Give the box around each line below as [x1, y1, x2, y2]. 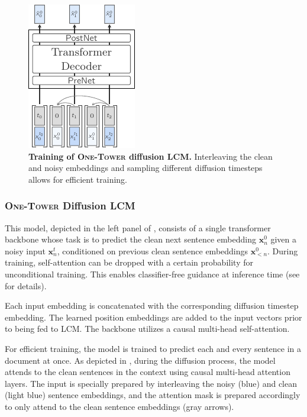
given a [270, 233, 297, 245]
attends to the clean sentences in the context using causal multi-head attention [5, 366, 290, 378]
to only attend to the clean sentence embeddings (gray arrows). [5, 400, 234, 412]
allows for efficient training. [28, 173, 127, 185]
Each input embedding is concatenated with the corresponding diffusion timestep [5, 299, 299, 312]
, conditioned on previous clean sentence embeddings [57, 244, 248, 257]
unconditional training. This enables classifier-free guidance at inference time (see [5, 267, 300, 280]
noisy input [5, 244, 46, 257]
